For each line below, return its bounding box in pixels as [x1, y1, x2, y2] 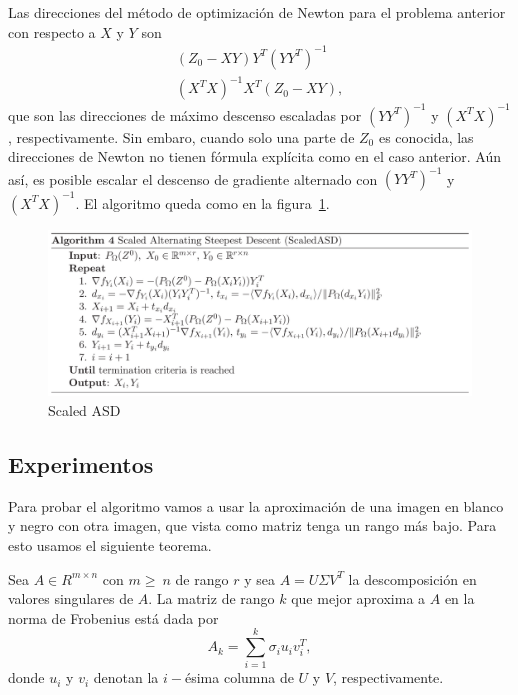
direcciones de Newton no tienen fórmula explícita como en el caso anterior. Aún [8, 146, 501, 167]
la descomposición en [348, 568, 477, 589]
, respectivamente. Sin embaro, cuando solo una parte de [8, 126, 355, 147]
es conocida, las [378, 126, 474, 147]
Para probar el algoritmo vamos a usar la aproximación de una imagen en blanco [8, 495, 504, 516]
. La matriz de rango [148, 588, 275, 609]
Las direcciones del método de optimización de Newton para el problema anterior [8, 2, 506, 22]
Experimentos [8, 448, 154, 479]
